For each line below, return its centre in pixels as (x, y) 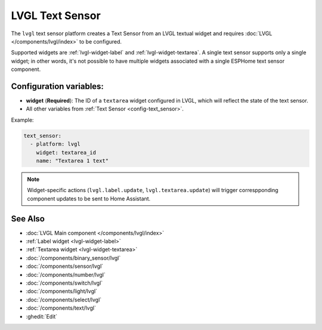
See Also (28, 219)
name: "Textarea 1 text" (72, 161)
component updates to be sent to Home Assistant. (89, 198)
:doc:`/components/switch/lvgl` (64, 283)
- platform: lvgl (55, 144)
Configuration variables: (58, 86)
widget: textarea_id (66, 152)
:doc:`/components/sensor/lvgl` (65, 266)
